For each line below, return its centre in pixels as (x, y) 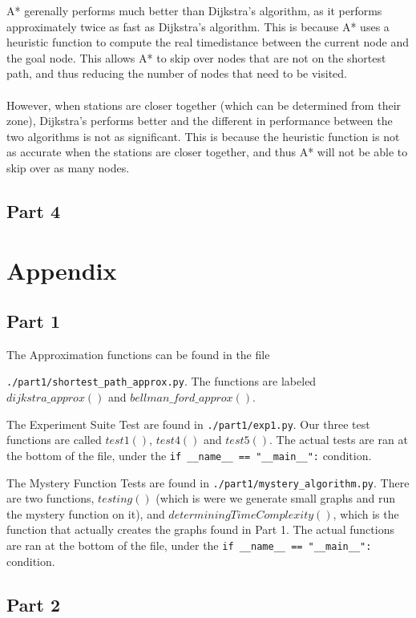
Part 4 (34, 210)
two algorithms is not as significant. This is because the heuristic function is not (203, 136)
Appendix (62, 270)
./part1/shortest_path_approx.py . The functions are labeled (162, 381)
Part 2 (34, 604)
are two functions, (50, 498)
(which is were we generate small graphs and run (275, 498)
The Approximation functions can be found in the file (138, 354)
